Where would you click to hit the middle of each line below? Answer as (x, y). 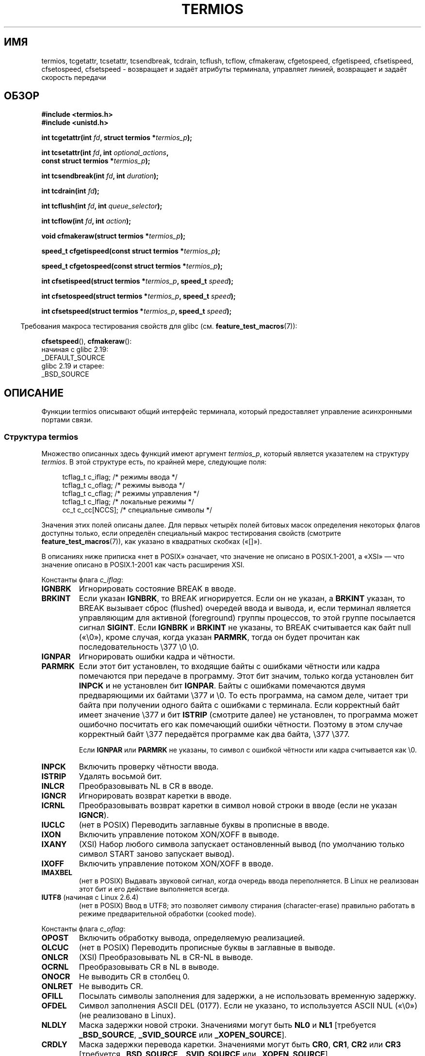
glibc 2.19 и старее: (73, 366)
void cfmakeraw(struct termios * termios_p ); (114, 236)
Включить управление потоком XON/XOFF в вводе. (176, 864)
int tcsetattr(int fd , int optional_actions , (105, 153)
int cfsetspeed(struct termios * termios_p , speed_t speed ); (137, 311)
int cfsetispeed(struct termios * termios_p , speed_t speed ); (138, 281)
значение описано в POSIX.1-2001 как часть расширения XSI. (143, 565)
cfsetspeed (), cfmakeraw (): (87, 341)
